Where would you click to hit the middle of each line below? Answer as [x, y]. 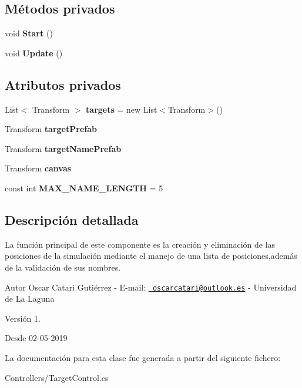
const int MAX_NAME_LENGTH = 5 [84, 188]
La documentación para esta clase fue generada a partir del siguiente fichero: [143, 357]
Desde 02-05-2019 [36, 338]
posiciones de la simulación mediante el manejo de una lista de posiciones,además [151, 256]
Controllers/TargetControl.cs [57, 377]
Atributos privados [63, 84]
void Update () [34, 53]
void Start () [29, 33]
